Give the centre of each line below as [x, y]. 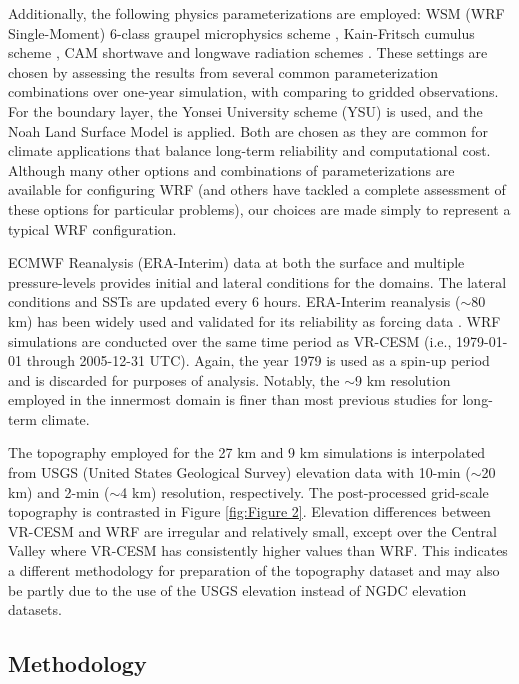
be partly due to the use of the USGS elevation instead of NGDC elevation [237, 589]
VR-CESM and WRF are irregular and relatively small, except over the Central [252, 530]
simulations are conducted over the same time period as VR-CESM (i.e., [230, 340]
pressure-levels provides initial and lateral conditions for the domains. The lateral [257, 281]
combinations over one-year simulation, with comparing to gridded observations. [253, 91]
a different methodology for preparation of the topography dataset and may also [254, 570]
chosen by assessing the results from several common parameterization [223, 71]
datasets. [35, 609]
